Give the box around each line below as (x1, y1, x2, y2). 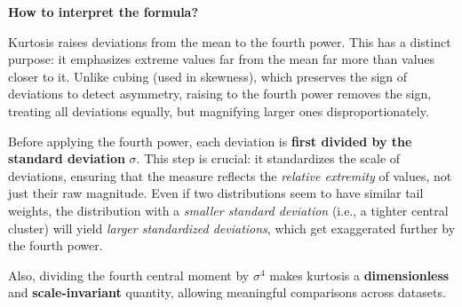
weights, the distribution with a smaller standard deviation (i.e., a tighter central (8, 201, 449, 219)
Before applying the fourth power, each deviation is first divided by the (8, 131, 412, 150)
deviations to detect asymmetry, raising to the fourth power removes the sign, (8, 84, 432, 103)
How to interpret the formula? (8, 3, 199, 20)
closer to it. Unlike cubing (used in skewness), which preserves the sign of (8, 67, 408, 85)
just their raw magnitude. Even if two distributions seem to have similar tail (8, 184, 424, 202)
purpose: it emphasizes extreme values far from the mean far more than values (8, 50, 435, 68)
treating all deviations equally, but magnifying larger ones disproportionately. (8, 101, 429, 120)
